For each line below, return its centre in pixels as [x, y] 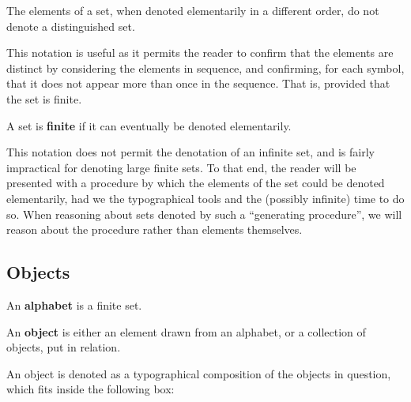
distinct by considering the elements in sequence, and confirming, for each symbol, [205, 68]
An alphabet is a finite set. [74, 304]
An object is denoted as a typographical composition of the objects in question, [199, 373]
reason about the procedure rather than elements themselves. [155, 229]
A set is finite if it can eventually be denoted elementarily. [149, 125]
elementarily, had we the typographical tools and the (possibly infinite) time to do [205, 198]
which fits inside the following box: [90, 389]
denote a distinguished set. [71, 26]
